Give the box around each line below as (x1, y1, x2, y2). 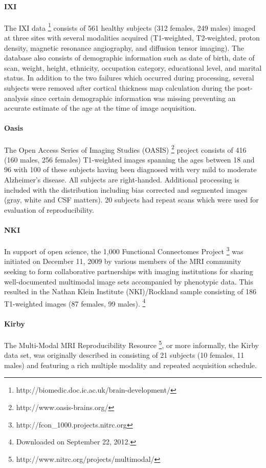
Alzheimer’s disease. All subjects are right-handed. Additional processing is (4, 174, 239, 185)
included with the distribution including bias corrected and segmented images (4, 184, 248, 195)
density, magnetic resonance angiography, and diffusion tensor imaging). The (4, 42, 245, 53)
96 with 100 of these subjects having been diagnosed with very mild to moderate (4, 164, 257, 175)
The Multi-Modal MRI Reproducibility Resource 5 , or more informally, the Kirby (4, 338, 259, 350)
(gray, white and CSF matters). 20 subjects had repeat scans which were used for (4, 194, 259, 205)
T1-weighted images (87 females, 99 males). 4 (4, 296, 146, 309)
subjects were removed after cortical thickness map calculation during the (4, 83, 235, 93)
